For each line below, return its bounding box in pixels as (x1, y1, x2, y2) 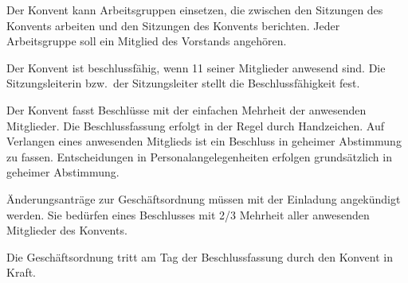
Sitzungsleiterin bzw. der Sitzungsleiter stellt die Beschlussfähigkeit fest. (6, 75, 360, 91)
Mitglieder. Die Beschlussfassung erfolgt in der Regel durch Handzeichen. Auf (6, 117, 385, 134)
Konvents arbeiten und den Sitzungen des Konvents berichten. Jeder (6, 17, 340, 33)
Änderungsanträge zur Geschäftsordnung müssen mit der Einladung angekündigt (6, 190, 401, 207)
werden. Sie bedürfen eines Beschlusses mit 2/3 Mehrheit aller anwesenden (6, 206, 370, 223)
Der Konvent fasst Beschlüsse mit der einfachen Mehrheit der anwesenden (6, 101, 367, 118)
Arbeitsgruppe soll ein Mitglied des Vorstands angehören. (6, 33, 287, 49)
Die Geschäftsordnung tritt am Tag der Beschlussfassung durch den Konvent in (6, 248, 393, 265)
